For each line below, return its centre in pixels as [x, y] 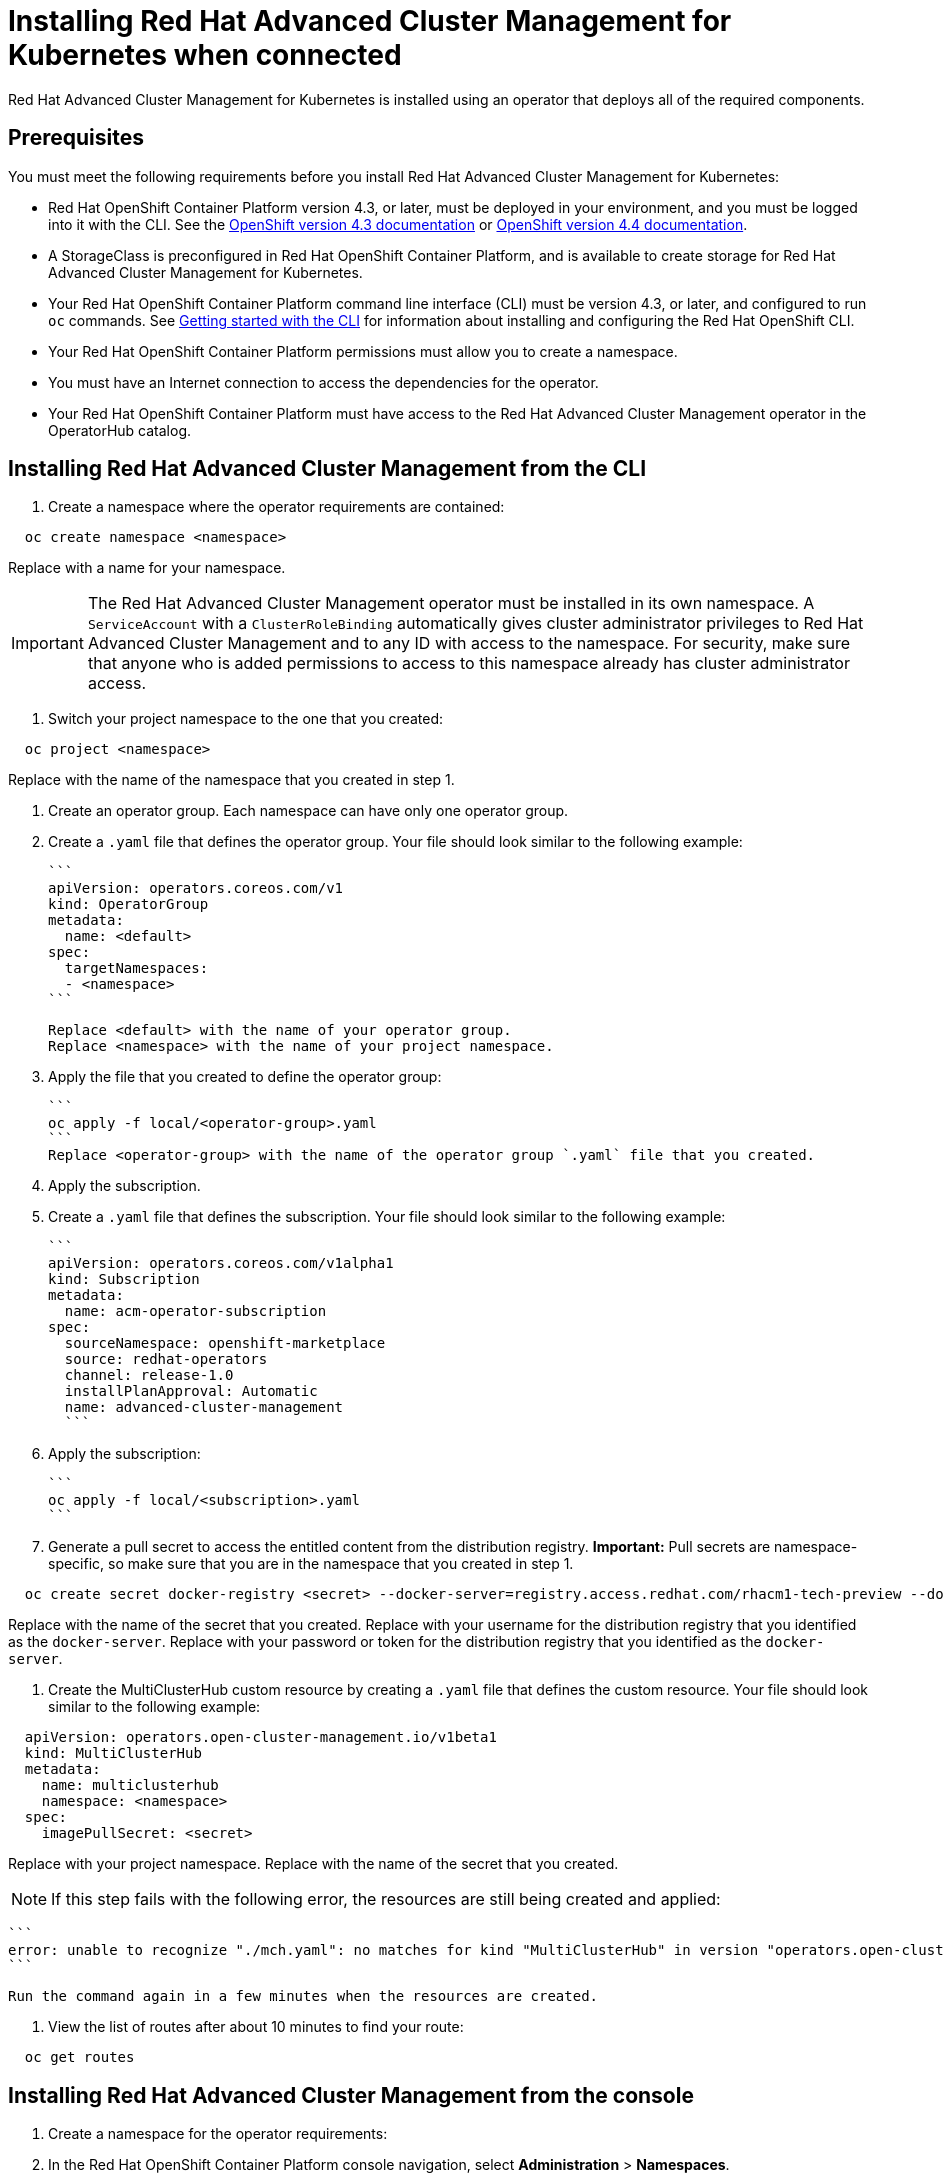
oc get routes [79, 2057]
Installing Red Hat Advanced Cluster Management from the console [351, 2095]
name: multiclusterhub [130, 1785]
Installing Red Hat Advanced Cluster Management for [370, 21]
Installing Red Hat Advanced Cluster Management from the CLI [327, 469]
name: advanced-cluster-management [204, 1407]
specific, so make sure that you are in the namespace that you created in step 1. [311, 1564]
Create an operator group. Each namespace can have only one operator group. [308, 811]
